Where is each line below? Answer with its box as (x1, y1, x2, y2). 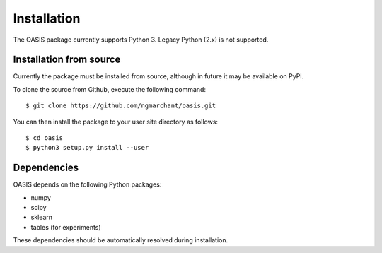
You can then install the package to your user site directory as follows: (13, 117, 219, 126)
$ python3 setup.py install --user (25, 143, 149, 152)
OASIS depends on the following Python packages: (13, 180, 162, 189)
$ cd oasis (25, 134, 64, 142)
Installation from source (13, 54, 121, 66)
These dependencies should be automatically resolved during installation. (13, 236, 228, 245)
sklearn (30, 213, 53, 222)
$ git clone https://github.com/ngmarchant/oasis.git (25, 102, 216, 110)
